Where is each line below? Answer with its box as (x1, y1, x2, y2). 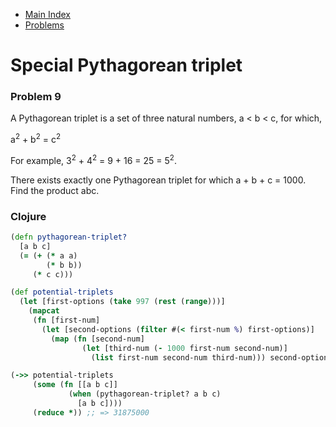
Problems (24, 19, 65, 31)
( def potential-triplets (10, 287, 114, 298)
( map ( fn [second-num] (50, 334, 145, 344)
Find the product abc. (10, 184, 100, 196)
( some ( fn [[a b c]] (32, 380, 118, 390)
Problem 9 (10, 90, 62, 104)
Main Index (24, 9, 71, 20)
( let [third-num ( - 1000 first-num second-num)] (81, 343, 288, 353)
